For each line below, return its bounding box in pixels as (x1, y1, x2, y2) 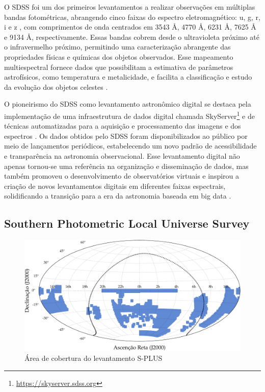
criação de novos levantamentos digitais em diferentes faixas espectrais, (4, 180, 226, 191)
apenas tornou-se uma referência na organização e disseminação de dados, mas (4, 160, 249, 171)
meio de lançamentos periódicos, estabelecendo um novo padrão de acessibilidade (4, 140, 257, 151)
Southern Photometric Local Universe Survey (4, 215, 250, 231)
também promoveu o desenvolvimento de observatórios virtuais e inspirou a (4, 170, 240, 181)
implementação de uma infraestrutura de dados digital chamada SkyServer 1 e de (4, 109, 255, 121)
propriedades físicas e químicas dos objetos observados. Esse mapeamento (4, 51, 233, 62)
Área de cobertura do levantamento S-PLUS (24, 353, 163, 363)
